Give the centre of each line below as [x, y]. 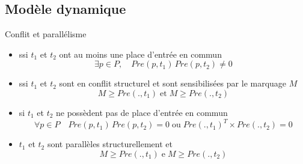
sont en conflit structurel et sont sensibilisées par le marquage [173, 83]
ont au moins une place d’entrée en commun [140, 54]
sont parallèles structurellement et [110, 144]
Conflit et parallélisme [46, 34]
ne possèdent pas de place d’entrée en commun [142, 112]
